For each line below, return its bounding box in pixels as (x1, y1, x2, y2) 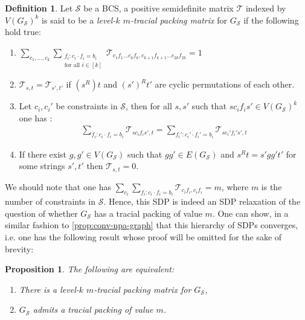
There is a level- (19, 283, 79, 295)
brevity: (5, 242, 34, 255)
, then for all (126, 100, 172, 112)
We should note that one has (5, 180, 111, 193)
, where (221, 180, 249, 193)
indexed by (245, 2, 286, 14)
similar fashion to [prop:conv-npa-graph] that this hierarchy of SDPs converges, (5, 219, 298, 231)
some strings (19, 159, 65, 172)
